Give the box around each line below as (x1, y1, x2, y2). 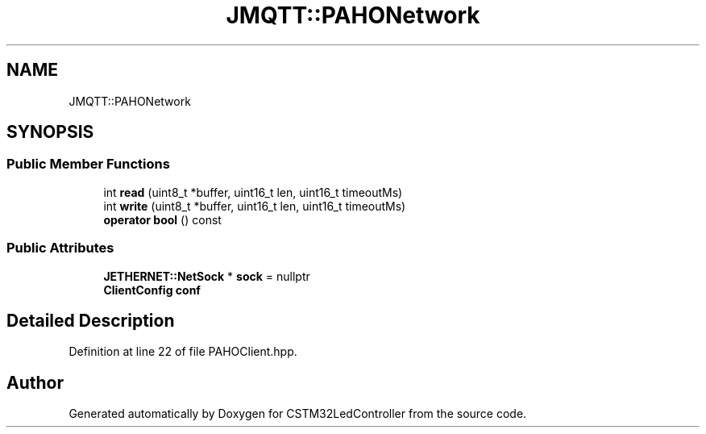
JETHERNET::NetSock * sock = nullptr (103, 269, 310, 283)
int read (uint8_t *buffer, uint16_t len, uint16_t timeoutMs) (103, 185, 403, 199)
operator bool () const (103, 212, 222, 227)
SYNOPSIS (6, 122, 94, 143)
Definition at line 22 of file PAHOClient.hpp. (69, 344, 297, 359)
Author (6, 372, 64, 393)
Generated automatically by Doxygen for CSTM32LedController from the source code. (69, 407, 527, 421)
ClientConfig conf (103, 282, 201, 297)
